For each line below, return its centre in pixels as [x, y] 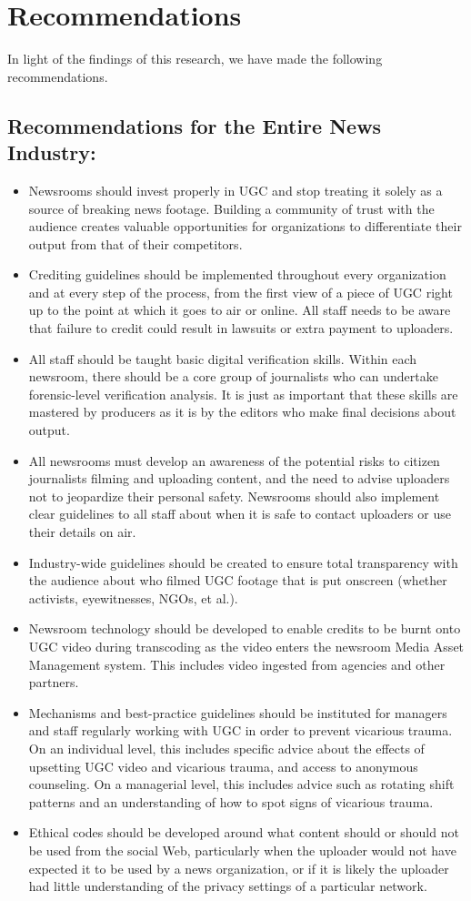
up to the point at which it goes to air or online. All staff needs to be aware [240, 310]
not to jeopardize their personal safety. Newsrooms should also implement [234, 496]
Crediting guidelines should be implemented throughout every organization [237, 274]
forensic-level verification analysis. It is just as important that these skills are [243, 394]
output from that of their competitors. [135, 243]
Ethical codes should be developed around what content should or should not [244, 832]
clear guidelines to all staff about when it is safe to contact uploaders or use [240, 514]
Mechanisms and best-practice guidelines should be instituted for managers [238, 712]
